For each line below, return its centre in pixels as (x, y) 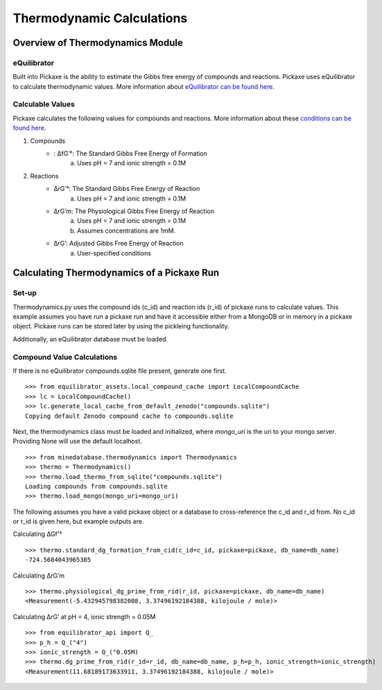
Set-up (25, 293)
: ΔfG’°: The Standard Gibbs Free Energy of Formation (130, 153)
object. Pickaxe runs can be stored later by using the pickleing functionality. (121, 326)
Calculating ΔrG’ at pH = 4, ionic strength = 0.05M (84, 616)
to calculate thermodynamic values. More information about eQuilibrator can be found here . (144, 86)
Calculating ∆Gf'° (37, 534)
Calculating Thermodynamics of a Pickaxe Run (116, 273)
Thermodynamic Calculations (100, 18)
